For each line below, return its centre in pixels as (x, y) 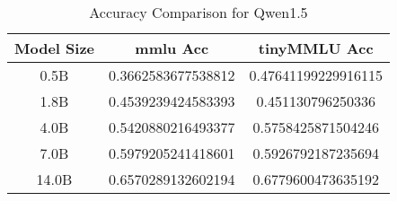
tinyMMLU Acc (316, 48)
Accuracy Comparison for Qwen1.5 (198, 12)
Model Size (55, 48)
